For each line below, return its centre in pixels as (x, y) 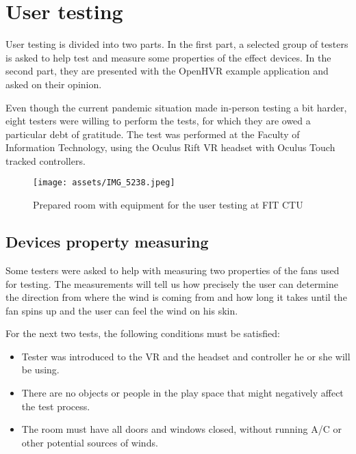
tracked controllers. (46, 160)
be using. (40, 370)
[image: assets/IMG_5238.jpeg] (104, 183)
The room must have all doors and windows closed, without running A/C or (181, 429)
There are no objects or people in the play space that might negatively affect (182, 393)
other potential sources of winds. (90, 442)
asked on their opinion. (54, 84)
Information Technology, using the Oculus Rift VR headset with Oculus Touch (170, 147)
